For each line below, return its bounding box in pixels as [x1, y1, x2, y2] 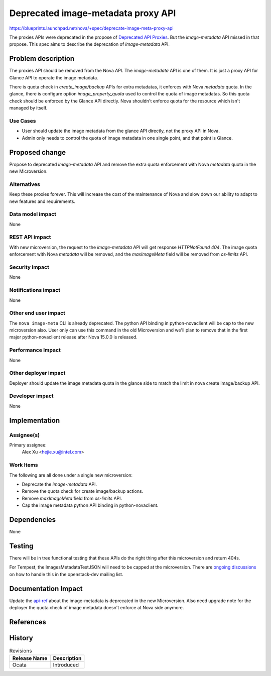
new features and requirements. [9, 198, 75, 204]
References [9, 618, 46, 626]
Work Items [9, 462, 38, 469]
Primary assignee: [9, 442, 47, 448]
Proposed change [9, 148, 66, 157]
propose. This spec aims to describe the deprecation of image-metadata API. [9, 41, 170, 47]
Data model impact [9, 211, 57, 218]
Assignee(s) [9, 431, 40, 438]
